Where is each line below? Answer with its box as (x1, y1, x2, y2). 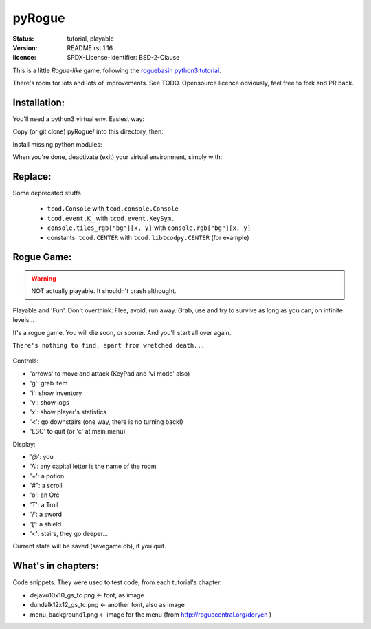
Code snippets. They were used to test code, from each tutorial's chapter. (12, 578, 222, 586)
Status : (12, 34, 34, 43)
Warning (31, 275, 56, 283)
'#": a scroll (30, 482, 63, 490)
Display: (12, 440, 36, 448)
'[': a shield (30, 520, 62, 528)
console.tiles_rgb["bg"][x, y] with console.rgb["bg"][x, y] (47, 224, 251, 232)
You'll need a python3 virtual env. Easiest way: (12, 115, 144, 123)
